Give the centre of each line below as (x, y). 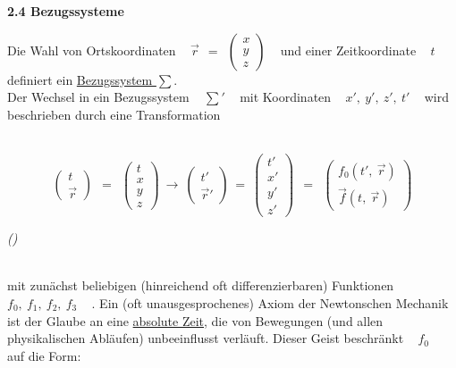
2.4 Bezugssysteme (66, 11)
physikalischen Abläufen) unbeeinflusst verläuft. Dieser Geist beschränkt (206, 338)
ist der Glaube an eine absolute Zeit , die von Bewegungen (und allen (195, 320)
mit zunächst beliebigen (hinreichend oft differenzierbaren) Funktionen (201, 285)
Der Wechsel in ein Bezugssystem (98, 97)
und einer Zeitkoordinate (348, 50)
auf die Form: (44, 355)
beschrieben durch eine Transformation (114, 114)
